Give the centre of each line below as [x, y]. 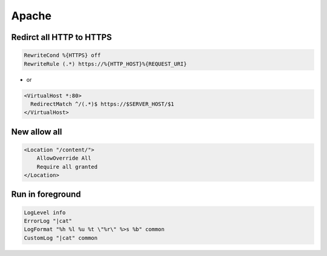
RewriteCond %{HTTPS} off [62, 55]
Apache [31, 16]
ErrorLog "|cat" [48, 221]
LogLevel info [45, 212]
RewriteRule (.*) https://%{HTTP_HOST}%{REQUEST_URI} [105, 64]
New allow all [37, 132]
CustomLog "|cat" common [61, 238]
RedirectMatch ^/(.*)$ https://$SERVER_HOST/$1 [102, 104]
